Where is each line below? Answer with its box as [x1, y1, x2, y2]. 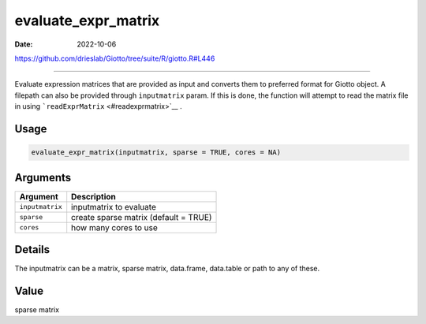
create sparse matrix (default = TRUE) [71, 211, 212, 222]
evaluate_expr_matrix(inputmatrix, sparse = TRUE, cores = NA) [31, 148, 282, 157]
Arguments [14, 170, 72, 184]
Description [71, 191, 116, 202]
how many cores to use [71, 222, 158, 233]
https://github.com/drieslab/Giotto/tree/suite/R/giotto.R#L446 [14, 54, 215, 63]
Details [14, 243, 50, 256]
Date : [14, 39, 33, 49]
